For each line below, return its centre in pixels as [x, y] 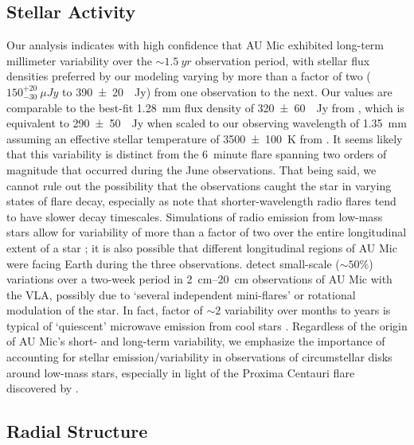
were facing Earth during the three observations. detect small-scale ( [173, 263]
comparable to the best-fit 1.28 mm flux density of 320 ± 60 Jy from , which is [205, 107]
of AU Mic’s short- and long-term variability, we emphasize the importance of [196, 341]
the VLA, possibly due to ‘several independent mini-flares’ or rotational [181, 294]
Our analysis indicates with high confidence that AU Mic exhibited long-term [195, 45]
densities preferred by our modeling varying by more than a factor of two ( [189, 76]
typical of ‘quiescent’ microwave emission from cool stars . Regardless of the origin [207, 325]
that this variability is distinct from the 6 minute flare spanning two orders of [197, 154]
